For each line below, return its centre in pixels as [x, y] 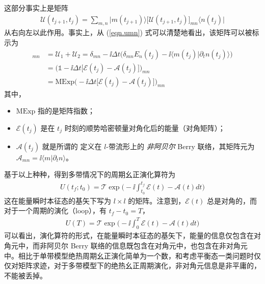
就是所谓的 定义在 [72, 146]
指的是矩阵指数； [67, 111]
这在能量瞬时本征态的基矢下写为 [58, 200]
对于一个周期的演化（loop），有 [56, 210]
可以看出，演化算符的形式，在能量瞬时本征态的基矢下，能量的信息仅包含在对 [132, 235]
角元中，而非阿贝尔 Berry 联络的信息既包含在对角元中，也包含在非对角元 [126, 245]
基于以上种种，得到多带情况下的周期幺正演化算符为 [90, 174]
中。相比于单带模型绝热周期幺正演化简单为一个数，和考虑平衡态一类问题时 [129, 255]
